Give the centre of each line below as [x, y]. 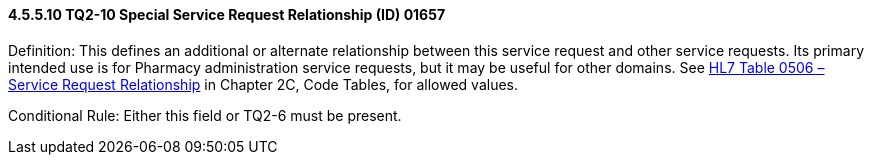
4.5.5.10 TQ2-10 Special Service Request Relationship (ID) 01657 [227, 14]
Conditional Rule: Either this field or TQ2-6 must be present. [205, 115]
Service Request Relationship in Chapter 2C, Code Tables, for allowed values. [263, 84]
